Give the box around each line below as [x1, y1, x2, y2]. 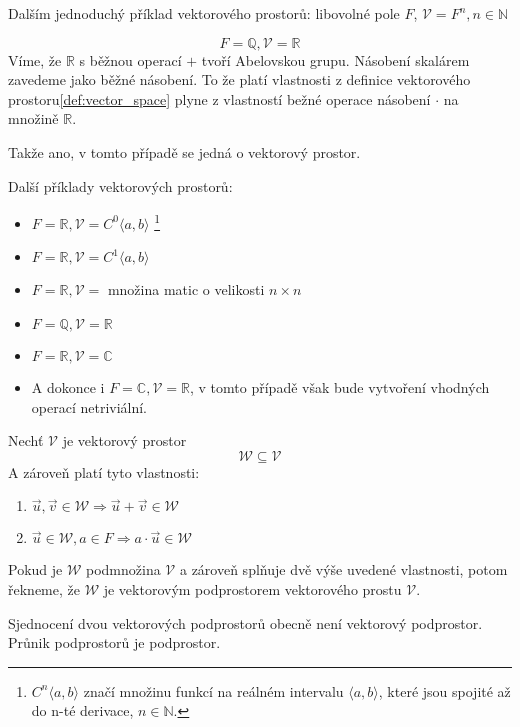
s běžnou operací [79, 49, 182, 70]
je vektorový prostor [62, 430, 187, 451]
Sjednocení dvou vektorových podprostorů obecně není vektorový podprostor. [8, 612, 483, 633]
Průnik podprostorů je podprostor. [8, 632, 221, 653]
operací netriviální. [31, 396, 148, 417]
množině [8, 108, 59, 129]
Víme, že [8, 49, 62, 70]
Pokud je [8, 559, 63, 580]
